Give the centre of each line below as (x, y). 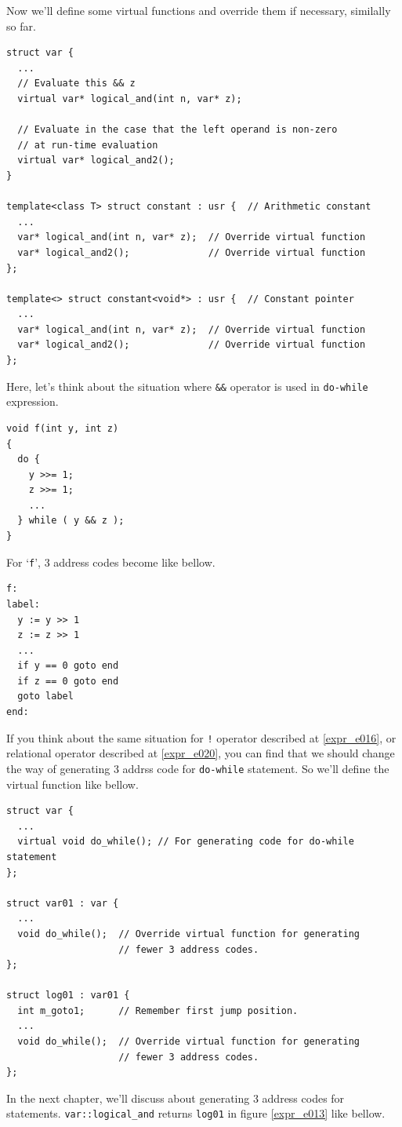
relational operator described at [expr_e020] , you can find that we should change (201, 753)
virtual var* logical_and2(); (96, 160)
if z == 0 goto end (68, 681)
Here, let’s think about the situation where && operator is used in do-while (187, 386)
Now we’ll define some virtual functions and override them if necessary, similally (199, 10)
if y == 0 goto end (68, 666)
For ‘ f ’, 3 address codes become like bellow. (111, 562)
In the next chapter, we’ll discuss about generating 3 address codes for (176, 1098)
